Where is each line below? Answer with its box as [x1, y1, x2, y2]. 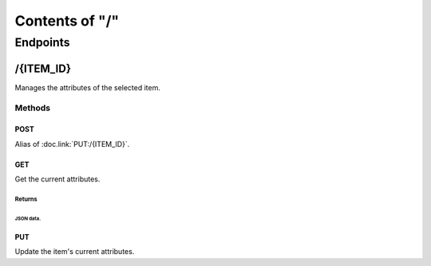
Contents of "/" [14, 12, 120, 30]
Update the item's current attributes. [14, 247, 135, 256]
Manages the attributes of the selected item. [14, 82, 161, 92]
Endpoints [14, 35, 71, 50]
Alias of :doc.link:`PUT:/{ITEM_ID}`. [14, 139, 130, 149]
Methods [14, 102, 51, 113]
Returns [14, 195, 38, 203]
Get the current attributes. [14, 174, 101, 184]
